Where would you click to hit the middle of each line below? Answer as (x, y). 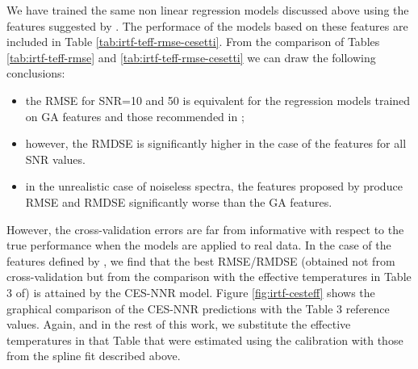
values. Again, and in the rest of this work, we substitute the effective (179, 324)
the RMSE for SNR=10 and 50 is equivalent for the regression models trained (218, 100)
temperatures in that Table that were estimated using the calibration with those (205, 340)
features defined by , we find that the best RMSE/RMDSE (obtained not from (201, 260)
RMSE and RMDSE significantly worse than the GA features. (179, 201)
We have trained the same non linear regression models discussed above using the (208, 10)
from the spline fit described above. (94, 356)
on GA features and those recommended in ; (135, 116)
